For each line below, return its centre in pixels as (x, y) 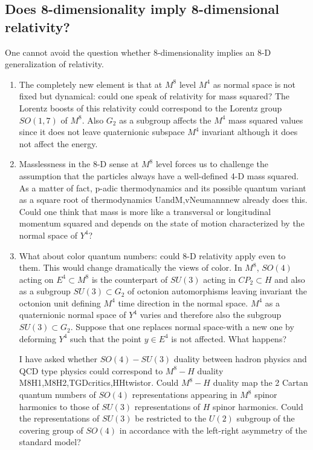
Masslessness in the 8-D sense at (79, 164)
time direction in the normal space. (183, 303)
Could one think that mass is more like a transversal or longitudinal (145, 211)
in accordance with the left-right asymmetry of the (213, 430)
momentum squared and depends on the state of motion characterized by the (162, 223)
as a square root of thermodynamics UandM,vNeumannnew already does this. (163, 200)
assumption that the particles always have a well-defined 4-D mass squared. (159, 175)
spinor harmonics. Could (258, 406)
